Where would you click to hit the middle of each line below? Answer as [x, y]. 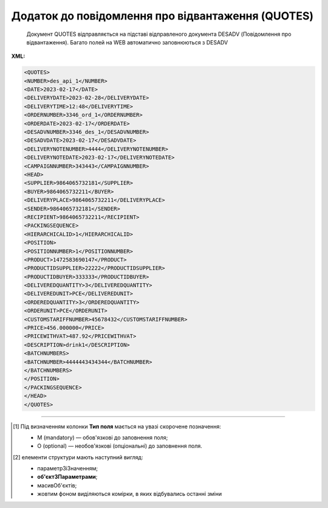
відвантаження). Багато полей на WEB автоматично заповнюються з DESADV [127, 42]
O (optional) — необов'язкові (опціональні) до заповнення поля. [120, 446]
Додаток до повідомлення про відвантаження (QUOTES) [162, 16]
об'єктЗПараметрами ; [67, 477]
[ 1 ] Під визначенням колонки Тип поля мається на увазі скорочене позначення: [117, 426]
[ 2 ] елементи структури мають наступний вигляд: [78, 457]
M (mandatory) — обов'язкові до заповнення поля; [103, 437]
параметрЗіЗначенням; [68, 468]
